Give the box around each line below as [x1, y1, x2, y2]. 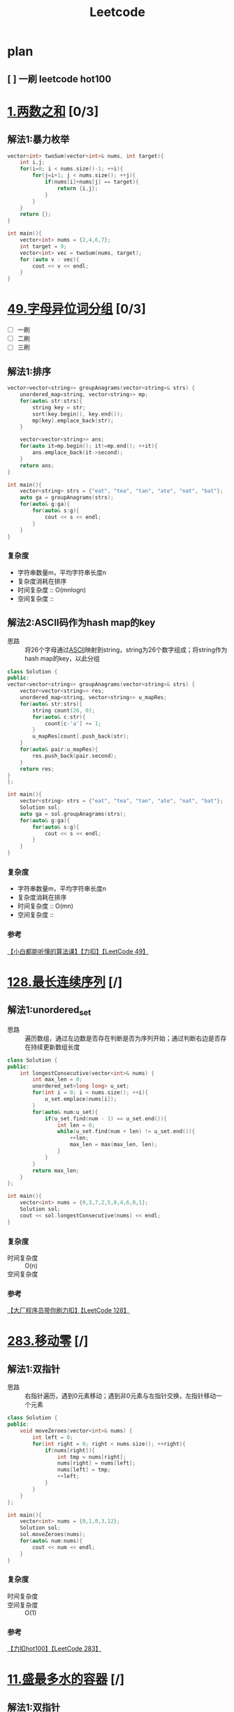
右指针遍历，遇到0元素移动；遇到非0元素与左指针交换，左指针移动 [24, 1391, 217, 1400]
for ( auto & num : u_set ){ [32, 1109, 98, 1115]
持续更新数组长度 [30, 1042, 80, 1051]
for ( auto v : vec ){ [20, 256, 80, 263]
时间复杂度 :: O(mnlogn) [17, 585, 86, 594]
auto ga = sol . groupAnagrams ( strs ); [20, 810, 127, 817]
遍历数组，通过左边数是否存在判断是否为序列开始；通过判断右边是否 [24, 1034, 221, 1042]
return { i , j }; [57, 184, 98, 192]
